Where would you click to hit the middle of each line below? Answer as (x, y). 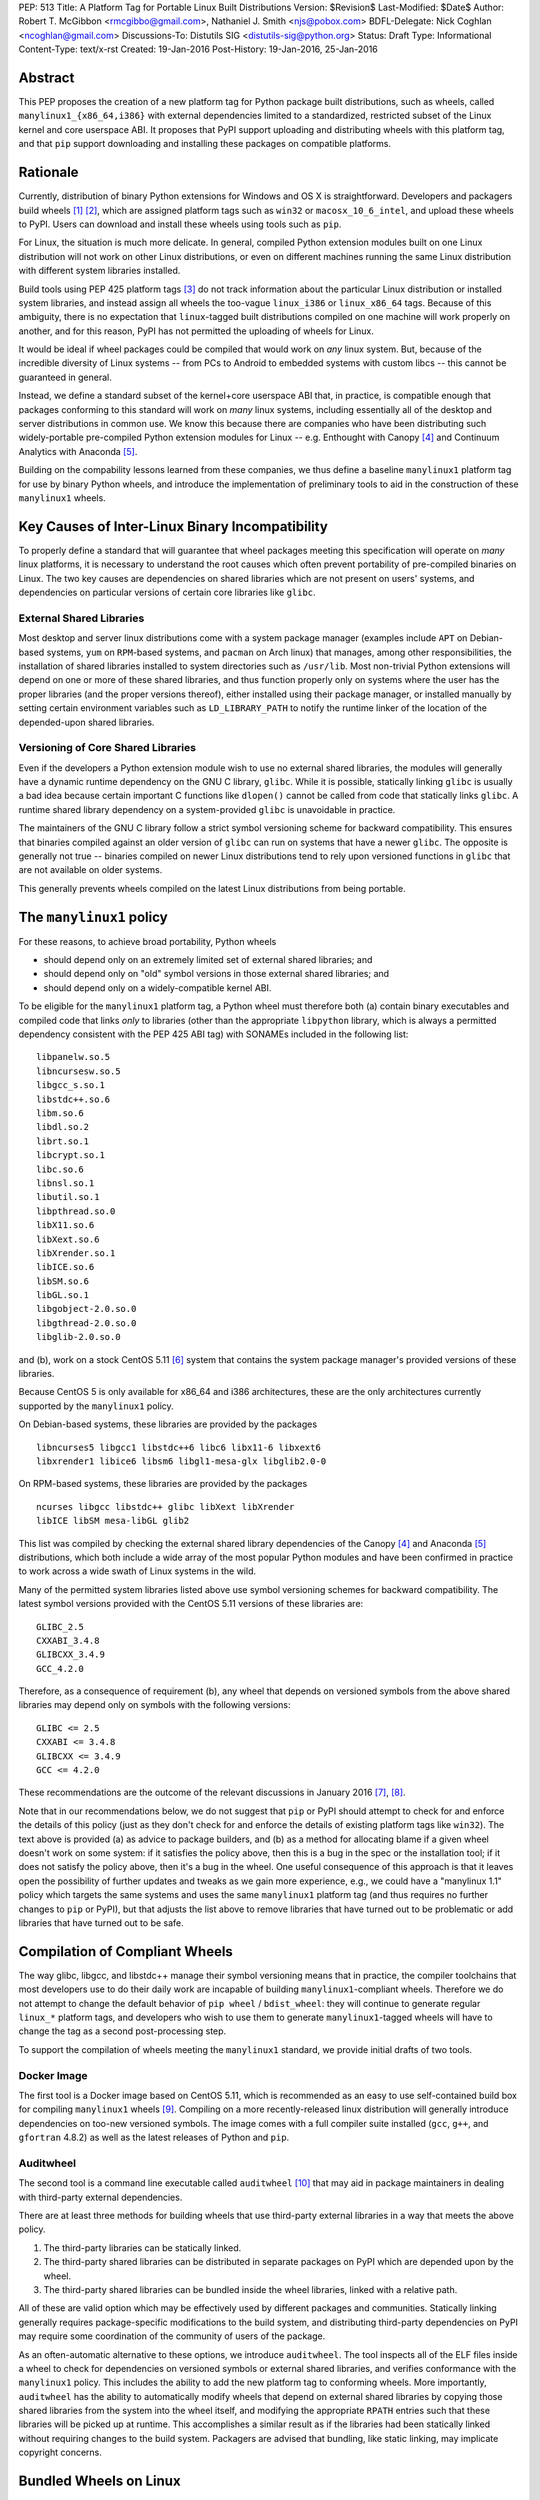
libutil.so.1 (68, 1197)
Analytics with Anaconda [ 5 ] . (78, 451)
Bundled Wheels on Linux (99, 2481)
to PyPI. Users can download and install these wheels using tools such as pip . (180, 224)
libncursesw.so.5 (78, 1071)
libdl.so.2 (63, 1127)
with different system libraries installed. (99, 271)
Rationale (48, 172)
